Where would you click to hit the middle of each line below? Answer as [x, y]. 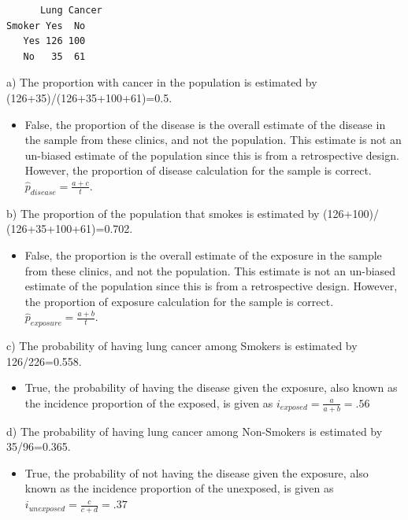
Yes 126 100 [54, 41]
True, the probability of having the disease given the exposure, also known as [211, 387]
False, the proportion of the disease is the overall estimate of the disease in [205, 124]
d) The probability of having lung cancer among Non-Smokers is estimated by [195, 431]
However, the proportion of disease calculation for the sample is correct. [198, 170]
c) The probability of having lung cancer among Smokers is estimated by [182, 346]
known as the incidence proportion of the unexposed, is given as [179, 488]
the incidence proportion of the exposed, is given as [149, 402]
